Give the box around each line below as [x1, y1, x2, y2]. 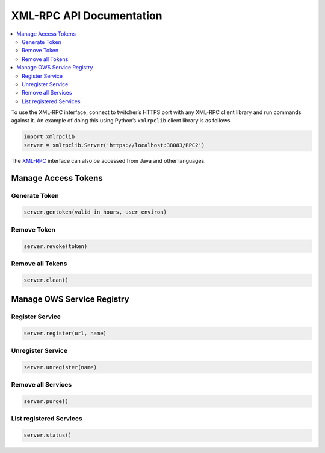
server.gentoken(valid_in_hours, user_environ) [23, 209, 167, 215]
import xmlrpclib [23, 133, 75, 140]
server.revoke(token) [23, 242, 88, 250]
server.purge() [23, 398, 69, 405]
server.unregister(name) [23, 364, 97, 370]
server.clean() [23, 276, 69, 284]
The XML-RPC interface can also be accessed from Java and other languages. [11, 157, 206, 164]
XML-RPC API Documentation [11, 9, 162, 22]
